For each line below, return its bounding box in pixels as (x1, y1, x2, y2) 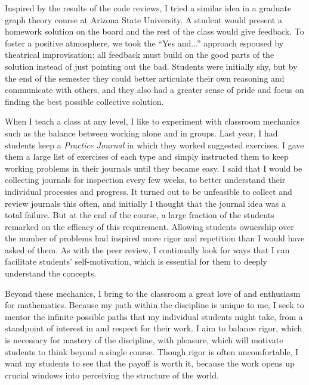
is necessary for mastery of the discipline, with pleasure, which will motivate (5, 334, 283, 346)
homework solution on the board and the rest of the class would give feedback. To (5, 25, 304, 38)
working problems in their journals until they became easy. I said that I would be (5, 162, 302, 174)
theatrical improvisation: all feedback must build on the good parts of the (5, 48, 274, 61)
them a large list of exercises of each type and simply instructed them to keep (5, 150, 289, 163)
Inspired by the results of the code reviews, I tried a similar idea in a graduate (5, 2, 292, 14)
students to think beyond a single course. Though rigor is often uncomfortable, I (5, 345, 299, 358)
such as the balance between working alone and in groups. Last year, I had (5, 126, 278, 139)
